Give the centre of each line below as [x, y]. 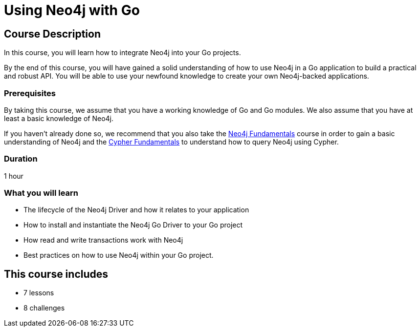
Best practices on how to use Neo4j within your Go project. [119, 255]
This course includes [56, 274]
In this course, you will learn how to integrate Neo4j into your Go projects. [122, 53]
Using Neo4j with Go [72, 10]
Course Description [52, 34]
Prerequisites [30, 93]
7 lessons [39, 293]
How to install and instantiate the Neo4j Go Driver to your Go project [133, 225]
